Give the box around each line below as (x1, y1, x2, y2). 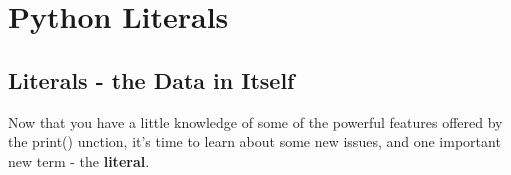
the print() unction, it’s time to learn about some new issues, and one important (8, 131, 501, 152)
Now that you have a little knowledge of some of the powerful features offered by (8, 111, 503, 132)
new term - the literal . (8, 150, 150, 171)
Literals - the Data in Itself (8, 64, 295, 95)
